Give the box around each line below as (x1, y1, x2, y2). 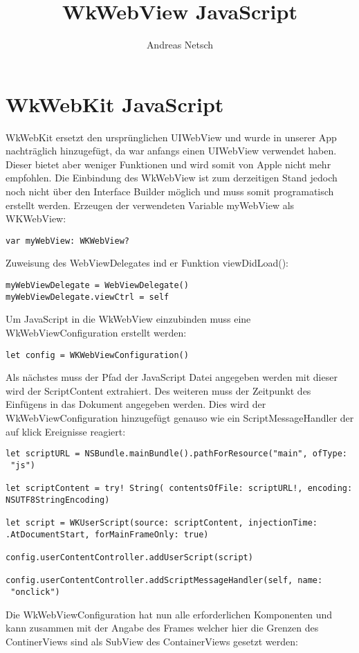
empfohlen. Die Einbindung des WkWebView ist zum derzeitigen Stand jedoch (6, 170, 338, 185)
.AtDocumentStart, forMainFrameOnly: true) (6, 529, 209, 539)
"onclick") (10, 587, 60, 598)
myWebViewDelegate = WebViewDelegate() (6, 280, 189, 291)
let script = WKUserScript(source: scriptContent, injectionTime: (6, 518, 318, 528)
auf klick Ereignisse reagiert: (6, 424, 126, 438)
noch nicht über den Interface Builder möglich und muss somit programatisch (6, 184, 334, 199)
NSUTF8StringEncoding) (6, 494, 110, 505)
